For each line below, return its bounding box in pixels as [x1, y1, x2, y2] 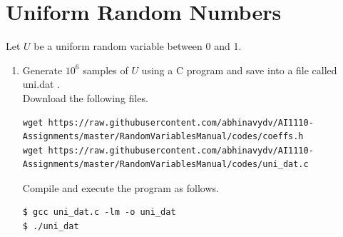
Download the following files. [22, 90, 148, 105]
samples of [83, 62, 128, 77]
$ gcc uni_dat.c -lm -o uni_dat [22, 207, 176, 218]
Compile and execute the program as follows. [22, 180, 219, 195]
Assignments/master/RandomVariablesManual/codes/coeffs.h [22, 131, 304, 142]
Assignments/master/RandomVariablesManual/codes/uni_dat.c [22, 159, 309, 170]
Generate [22, 62, 63, 77]
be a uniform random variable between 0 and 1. [34, 39, 242, 54]
